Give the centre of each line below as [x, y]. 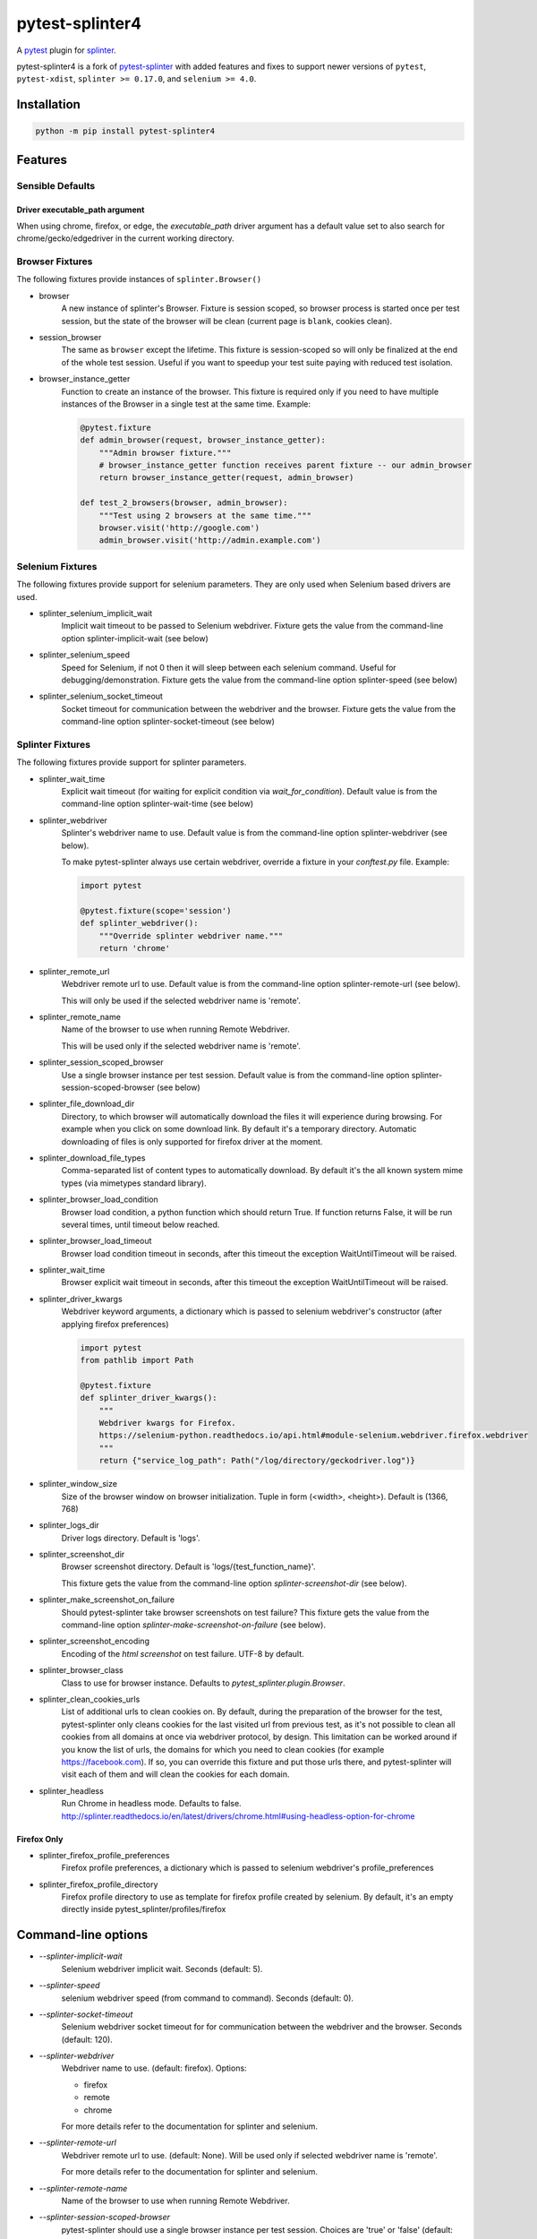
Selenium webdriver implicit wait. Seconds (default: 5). [162, 1969]
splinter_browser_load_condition [98, 1199]
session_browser [70, 337]
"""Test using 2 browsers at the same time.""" [205, 515]
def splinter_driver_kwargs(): [149, 1398]
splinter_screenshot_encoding [94, 1641]
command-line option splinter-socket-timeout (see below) [168, 722]
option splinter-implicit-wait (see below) [135, 638]
